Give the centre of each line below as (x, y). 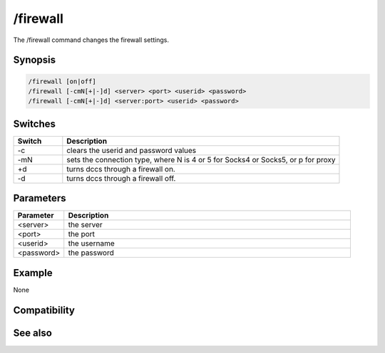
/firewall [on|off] (62, 81)
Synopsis (35, 60)
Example (33, 273)
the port (82, 234)
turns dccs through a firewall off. (121, 178)
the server (85, 225)
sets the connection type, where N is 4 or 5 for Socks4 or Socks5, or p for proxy (201, 159)
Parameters (40, 198)
